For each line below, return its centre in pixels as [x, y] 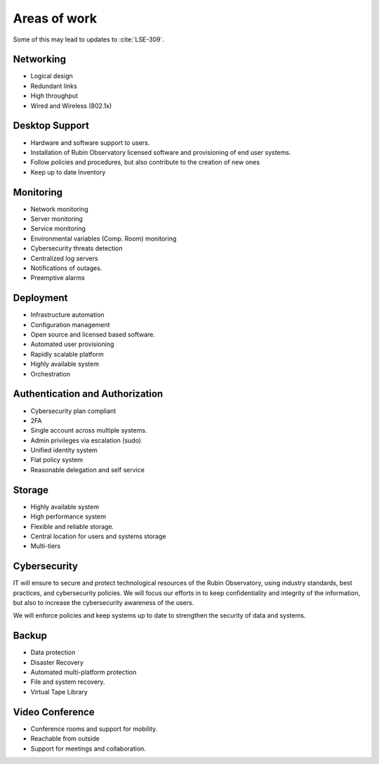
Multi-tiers [46, 546]
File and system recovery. [68, 682]
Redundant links [54, 86]
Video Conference [54, 712]
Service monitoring [58, 229]
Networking [40, 59]
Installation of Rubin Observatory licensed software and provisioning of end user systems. [161, 152]
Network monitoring [60, 209]
